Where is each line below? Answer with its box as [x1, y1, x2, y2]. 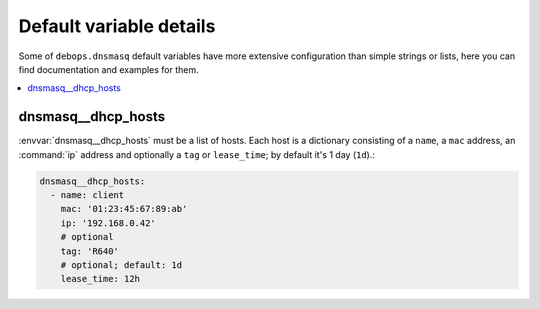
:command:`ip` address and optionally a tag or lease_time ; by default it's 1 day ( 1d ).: [18, 148, 375, 160]
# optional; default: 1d [60, 259, 183, 270]
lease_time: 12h [60, 273, 140, 285]
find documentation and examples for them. [18, 63, 199, 75]
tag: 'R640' [60, 245, 120, 257]
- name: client [50, 190, 125, 200]
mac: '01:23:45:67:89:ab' [60, 203, 188, 215]
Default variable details [18, 15, 216, 37]
